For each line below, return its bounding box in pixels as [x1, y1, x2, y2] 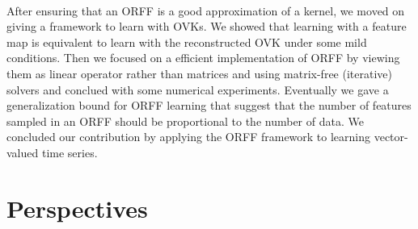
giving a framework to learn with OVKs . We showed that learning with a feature [6, 18, 407, 35]
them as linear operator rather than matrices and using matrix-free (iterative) [6, 65, 392, 81]
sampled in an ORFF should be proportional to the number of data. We [6, 112, 364, 129]
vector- [374, 128, 408, 145]
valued [6, 144, 39, 160]
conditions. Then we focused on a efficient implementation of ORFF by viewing [6, 49, 400, 66]
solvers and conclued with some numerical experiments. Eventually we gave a [6, 81, 389, 98]
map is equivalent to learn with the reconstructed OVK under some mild [6, 33, 367, 50]
